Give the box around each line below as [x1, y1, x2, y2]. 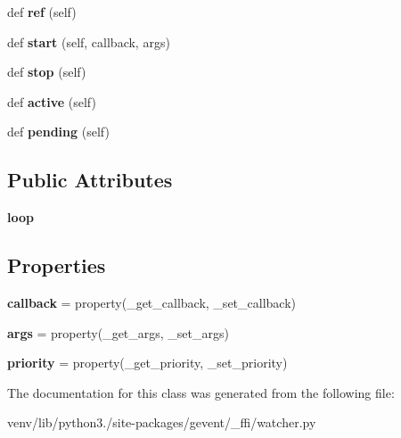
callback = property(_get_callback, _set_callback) [7, 293, 296, 311]
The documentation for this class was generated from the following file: [7, 383, 395, 401]
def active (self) [7, 92, 96, 111]
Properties [7, 252, 106, 279]
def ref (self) [7, 3, 77, 21]
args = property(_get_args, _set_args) [7, 323, 229, 342]
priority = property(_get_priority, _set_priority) [7, 353, 288, 372]
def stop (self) [7, 62, 86, 81]
